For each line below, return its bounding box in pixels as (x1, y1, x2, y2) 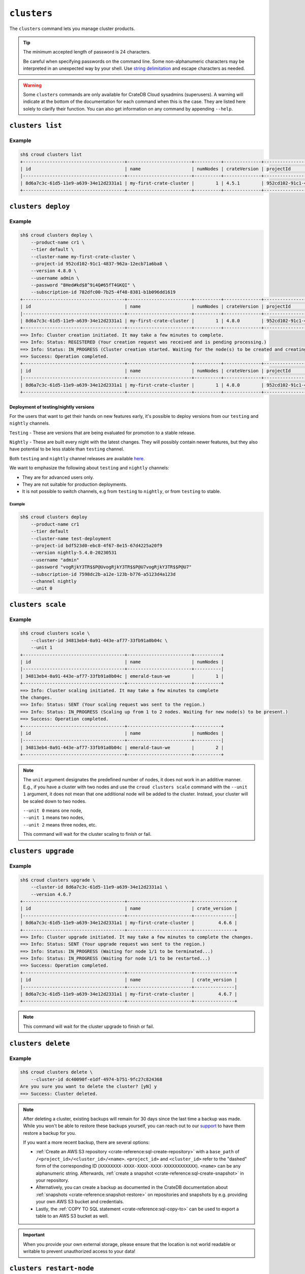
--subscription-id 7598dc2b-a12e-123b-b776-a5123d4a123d (30, 571, 176, 577)
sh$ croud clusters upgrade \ (20, 877, 96, 883)
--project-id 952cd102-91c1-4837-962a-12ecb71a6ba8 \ (30, 260, 168, 267)
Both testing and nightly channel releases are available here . (9, 455, 145, 461)
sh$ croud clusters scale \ (20, 630, 90, 636)
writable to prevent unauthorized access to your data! (23, 1249, 136, 1255)
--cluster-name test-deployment (30, 536, 112, 541)
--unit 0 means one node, (23, 808, 82, 814)
